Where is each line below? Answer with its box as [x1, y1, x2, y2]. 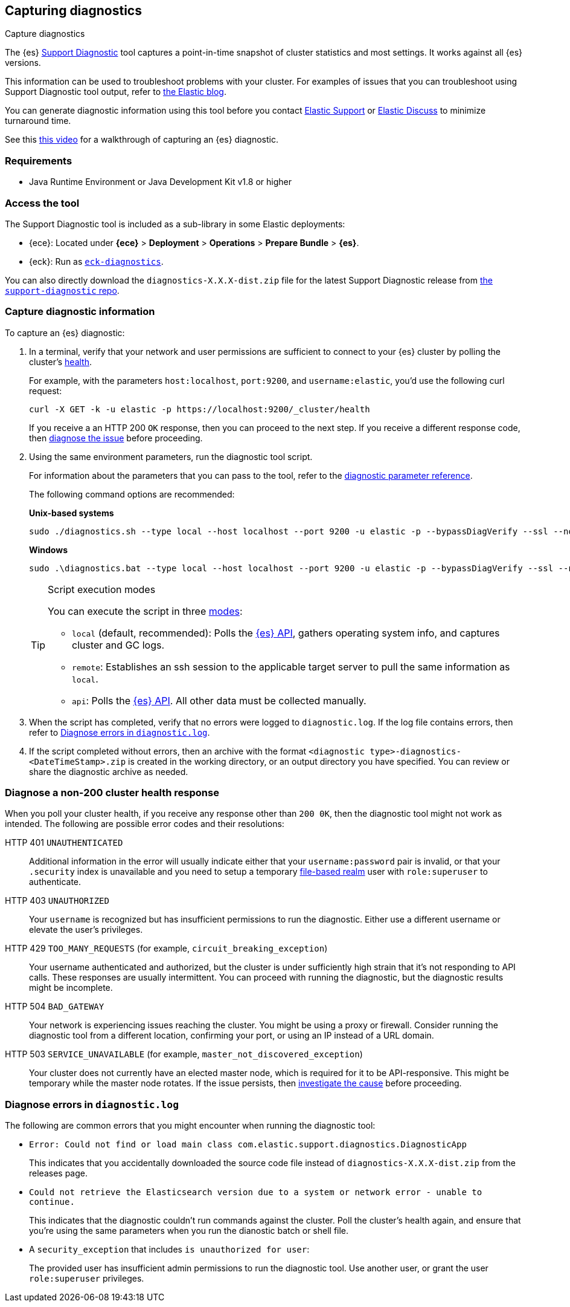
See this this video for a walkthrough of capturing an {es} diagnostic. [5, 134, 279, 145]
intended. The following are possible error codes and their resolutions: [5, 819, 284, 829]
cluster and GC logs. [72, 638, 165, 651]
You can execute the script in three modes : [48, 605, 243, 617]
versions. [5, 57, 41, 68]
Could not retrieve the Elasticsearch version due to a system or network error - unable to [29, 1187, 482, 1198]
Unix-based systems [29, 507, 114, 518]
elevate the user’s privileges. [29, 924, 143, 935]
